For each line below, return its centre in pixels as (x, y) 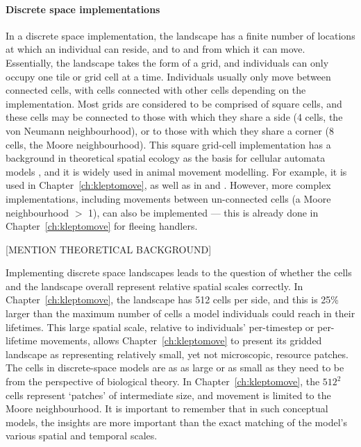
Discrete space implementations (83, 9)
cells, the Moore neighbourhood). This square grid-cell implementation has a (168, 144)
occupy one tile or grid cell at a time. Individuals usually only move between (168, 76)
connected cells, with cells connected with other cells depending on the (156, 90)
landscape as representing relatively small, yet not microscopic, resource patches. (177, 354)
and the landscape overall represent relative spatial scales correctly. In (154, 286)
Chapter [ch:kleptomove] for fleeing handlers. (102, 226)
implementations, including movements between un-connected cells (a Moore (168, 198)
